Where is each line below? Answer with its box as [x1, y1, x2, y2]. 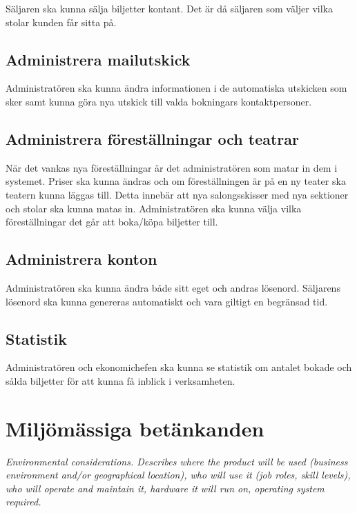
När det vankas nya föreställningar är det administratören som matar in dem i [6, 160, 338, 174]
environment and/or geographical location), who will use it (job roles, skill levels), [6, 467, 351, 482]
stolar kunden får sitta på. [6, 14, 117, 29]
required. [6, 494, 41, 509]
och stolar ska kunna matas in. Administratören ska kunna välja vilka [6, 201, 302, 215]
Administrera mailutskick [6, 48, 191, 70]
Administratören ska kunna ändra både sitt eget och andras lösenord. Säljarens [6, 280, 340, 294]
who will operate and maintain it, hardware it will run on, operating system [6, 481, 325, 495]
